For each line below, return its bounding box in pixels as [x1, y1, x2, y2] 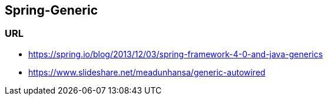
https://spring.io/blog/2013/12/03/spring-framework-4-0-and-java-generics [28, 49, 323, 59]
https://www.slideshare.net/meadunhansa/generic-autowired [28, 67, 266, 77]
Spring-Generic [5, 3, 98, 18]
